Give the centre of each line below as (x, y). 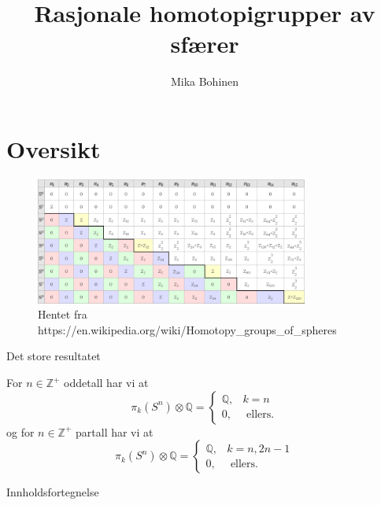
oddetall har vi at (106, 382)
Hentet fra (63, 314)
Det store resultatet (54, 356)
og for (20, 431)
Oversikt (54, 148)
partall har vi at (115, 431)
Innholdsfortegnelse (53, 492)
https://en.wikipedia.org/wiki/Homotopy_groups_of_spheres (187, 329)
